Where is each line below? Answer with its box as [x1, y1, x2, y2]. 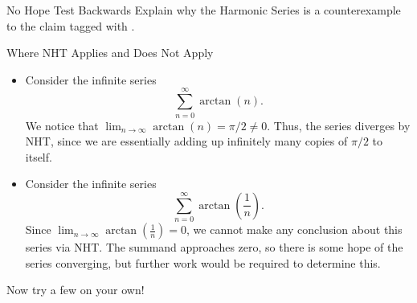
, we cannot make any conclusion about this [186, 221, 403, 238]
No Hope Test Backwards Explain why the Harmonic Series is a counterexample [6, 2, 401, 18]
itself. [25, 148, 52, 165]
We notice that [25, 117, 99, 133]
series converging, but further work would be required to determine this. [25, 254, 381, 271]
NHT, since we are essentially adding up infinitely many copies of [25, 133, 348, 149]
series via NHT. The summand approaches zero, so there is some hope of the [25, 239, 403, 256]
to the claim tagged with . [6, 17, 135, 34]
